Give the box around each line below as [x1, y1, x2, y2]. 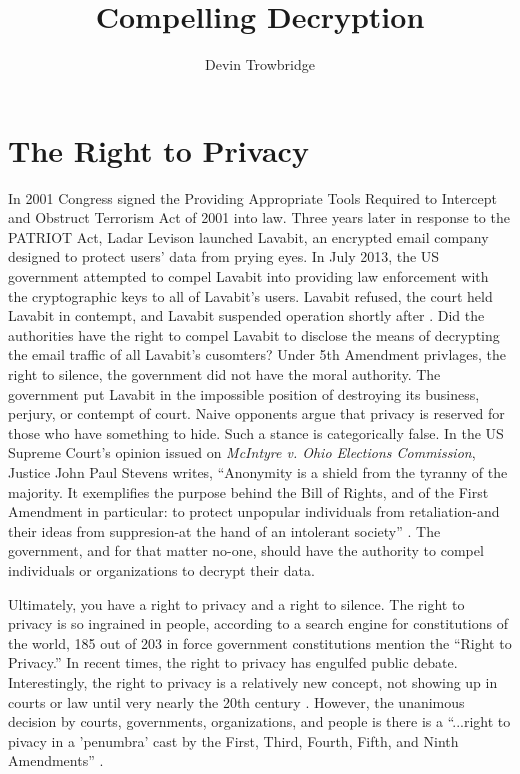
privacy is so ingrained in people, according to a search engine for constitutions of [8, 613, 508, 634]
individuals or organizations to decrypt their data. [8, 559, 315, 580]
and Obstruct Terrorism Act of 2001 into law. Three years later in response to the [8, 207, 510, 228]
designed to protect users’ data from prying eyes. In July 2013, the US [8, 246, 440, 267]
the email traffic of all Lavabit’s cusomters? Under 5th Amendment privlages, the [8, 344, 507, 365]
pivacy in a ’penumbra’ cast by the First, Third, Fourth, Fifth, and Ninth [8, 730, 459, 751]
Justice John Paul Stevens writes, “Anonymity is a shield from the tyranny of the [8, 461, 508, 482]
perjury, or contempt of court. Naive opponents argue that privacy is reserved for [8, 403, 505, 424]
